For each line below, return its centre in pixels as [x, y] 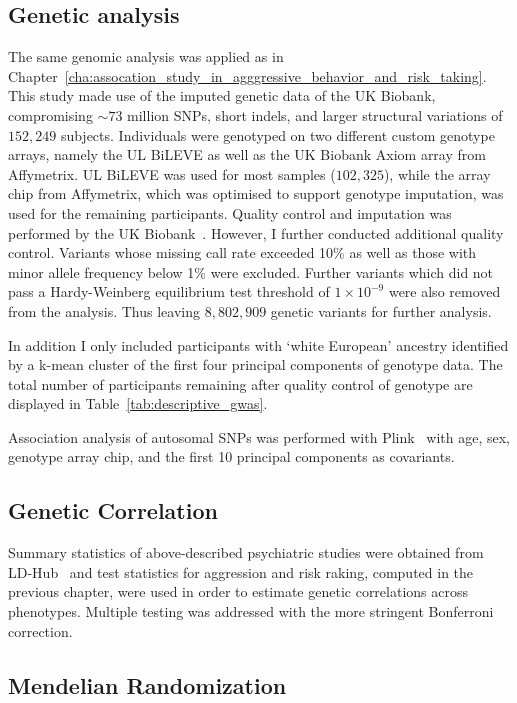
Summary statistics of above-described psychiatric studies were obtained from [246, 552]
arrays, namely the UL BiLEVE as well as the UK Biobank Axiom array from [247, 154]
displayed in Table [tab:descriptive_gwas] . [138, 403]
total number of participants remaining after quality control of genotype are [240, 383]
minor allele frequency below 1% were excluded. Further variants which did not [251, 271]
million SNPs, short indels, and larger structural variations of [315, 114]
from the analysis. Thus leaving [104, 310]
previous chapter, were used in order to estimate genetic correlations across [238, 591]
